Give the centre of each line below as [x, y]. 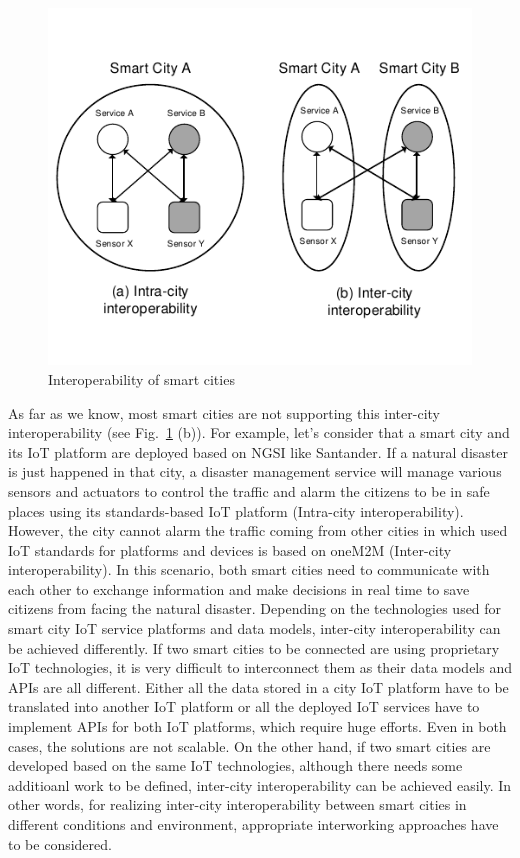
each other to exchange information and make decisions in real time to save [239, 588]
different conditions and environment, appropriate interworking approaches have [253, 824]
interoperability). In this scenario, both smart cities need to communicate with [249, 569]
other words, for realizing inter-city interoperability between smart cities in [237, 804]
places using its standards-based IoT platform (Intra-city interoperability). [236, 510]
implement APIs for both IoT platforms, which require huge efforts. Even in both [257, 726]
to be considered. [60, 843]
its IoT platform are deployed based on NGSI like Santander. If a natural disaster [258, 451]
